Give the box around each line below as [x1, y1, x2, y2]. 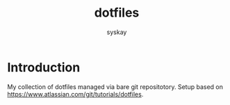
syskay [106, 28, 127, 36]
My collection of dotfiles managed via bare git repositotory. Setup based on [7, 82, 224, 91]
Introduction [7, 59, 81, 75]
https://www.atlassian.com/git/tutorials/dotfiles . [7, 90, 144, 98]
